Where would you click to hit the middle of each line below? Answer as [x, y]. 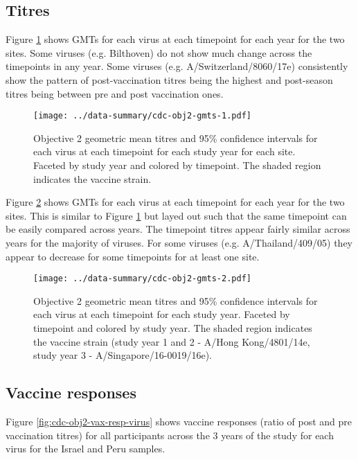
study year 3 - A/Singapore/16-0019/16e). [123, 355]
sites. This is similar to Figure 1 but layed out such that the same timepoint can [176, 215]
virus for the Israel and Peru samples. [86, 449]
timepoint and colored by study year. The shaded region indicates [173, 328]
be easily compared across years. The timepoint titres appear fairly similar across [178, 229]
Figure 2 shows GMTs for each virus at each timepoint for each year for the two [175, 202]
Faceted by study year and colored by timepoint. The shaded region [177, 165]
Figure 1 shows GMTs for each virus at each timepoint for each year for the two [175, 39]
